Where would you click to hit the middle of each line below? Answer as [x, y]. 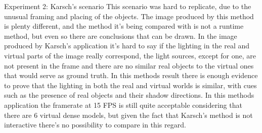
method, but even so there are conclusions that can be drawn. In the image [121, 36]
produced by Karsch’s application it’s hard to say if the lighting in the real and [127, 46]
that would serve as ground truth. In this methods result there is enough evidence [131, 75]
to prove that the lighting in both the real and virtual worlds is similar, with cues [130, 85]
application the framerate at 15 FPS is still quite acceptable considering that [123, 105]
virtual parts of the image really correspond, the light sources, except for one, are [130, 55]
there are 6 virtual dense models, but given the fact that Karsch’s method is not [128, 115]
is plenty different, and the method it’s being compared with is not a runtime [124, 26]
